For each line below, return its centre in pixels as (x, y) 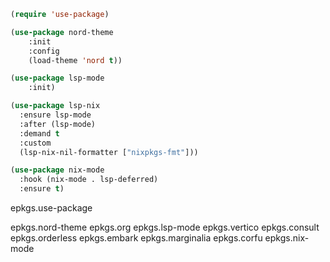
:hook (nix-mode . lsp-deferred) (89, 180)
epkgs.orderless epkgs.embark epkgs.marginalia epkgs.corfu (136, 238)
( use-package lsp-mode (57, 78)
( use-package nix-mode (57, 170)
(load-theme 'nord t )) (75, 60)
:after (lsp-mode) (58, 124)
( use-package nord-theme (62, 32)
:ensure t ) (42, 189)
